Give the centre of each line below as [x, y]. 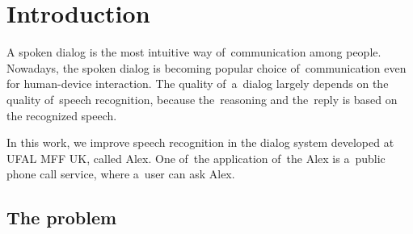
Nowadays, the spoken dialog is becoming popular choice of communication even [206, 67]
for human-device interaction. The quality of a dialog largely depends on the [198, 84]
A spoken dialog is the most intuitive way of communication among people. [194, 52]
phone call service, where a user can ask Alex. [121, 174]
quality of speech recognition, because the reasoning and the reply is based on [202, 99]
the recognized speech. [62, 115]
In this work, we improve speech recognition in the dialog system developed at [200, 142]
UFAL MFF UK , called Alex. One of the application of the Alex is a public [196, 158]
